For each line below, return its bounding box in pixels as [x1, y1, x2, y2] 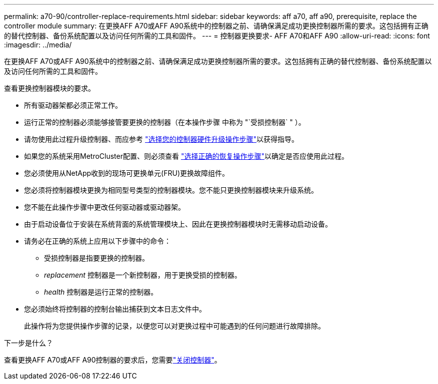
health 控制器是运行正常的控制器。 [44, 288, 158, 296]
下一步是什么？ [4, 339, 53, 347]
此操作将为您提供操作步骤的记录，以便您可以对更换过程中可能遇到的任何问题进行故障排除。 [24, 322, 325, 330]
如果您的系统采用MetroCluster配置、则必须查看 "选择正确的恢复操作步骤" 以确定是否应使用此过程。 [24, 152, 348, 160]
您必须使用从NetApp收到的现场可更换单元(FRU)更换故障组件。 [24, 169, 229, 177]
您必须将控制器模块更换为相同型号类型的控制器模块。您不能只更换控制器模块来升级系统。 [24, 186, 318, 194]
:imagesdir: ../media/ [4, 40, 72, 49]
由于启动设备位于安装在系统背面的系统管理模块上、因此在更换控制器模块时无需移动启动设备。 [24, 220, 332, 228]
